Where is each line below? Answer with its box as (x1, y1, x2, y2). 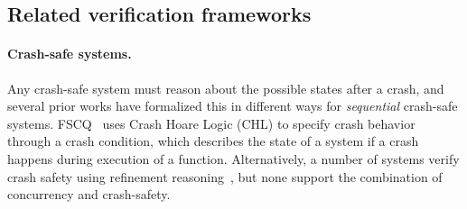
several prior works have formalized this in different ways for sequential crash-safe (7, 96, 458, 115)
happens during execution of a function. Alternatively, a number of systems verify (7, 149, 460, 168)
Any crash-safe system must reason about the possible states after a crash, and (7, 78, 444, 97)
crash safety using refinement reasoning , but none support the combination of (7, 167, 443, 186)
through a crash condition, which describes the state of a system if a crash (7, 132, 419, 150)
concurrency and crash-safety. (7, 185, 171, 204)
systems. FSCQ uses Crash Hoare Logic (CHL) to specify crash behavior (7, 114, 416, 132)
